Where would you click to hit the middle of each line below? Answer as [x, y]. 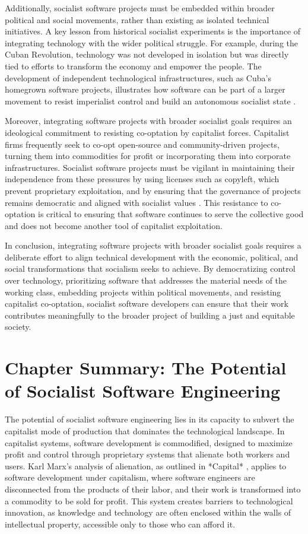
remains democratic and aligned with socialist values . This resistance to [136, 202]
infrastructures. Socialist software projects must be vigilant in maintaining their [150, 167]
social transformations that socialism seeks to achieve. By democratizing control [150, 268]
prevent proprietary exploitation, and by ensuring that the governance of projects [153, 190]
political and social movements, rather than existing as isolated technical [137, 19]
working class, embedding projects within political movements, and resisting [143, 292]
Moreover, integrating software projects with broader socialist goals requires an [148, 121]
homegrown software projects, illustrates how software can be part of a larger [145, 89]
